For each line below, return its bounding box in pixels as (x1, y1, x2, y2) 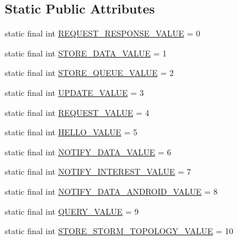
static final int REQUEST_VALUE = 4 (5, 106, 150, 118)
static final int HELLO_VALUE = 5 (5, 126, 138, 138)
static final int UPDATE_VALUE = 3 (5, 86, 144, 98)
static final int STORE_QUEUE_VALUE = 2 (5, 66, 174, 79)
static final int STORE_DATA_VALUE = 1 (5, 46, 167, 59)
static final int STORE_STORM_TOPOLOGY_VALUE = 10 (5, 225, 233, 237)
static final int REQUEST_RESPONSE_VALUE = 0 (5, 27, 200, 39)
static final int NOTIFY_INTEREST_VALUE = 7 (5, 165, 191, 178)
